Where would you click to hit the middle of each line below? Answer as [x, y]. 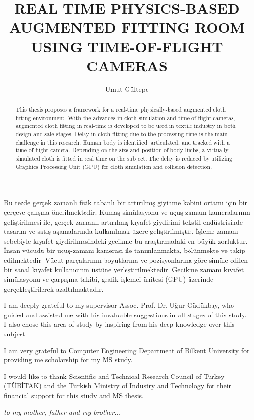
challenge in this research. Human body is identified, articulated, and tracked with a [123, 142]
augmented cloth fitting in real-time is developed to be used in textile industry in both [126, 126]
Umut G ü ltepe [127, 89]
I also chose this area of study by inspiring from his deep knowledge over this [119, 324]
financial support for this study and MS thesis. [74, 395]
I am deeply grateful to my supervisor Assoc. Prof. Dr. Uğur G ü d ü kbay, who [119, 305]
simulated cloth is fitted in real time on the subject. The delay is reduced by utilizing [124, 158]
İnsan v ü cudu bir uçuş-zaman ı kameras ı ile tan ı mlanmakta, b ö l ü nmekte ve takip [125, 250]
